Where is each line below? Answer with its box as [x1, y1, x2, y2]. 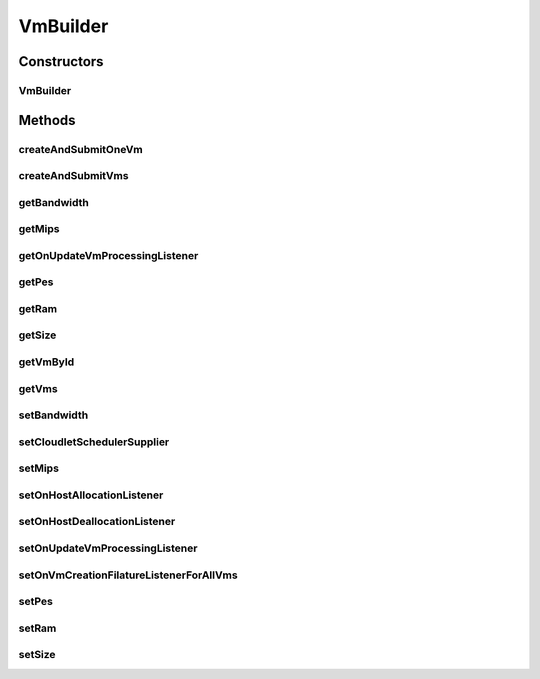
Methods [18, 111, 76, 129]
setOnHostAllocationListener [18, 488, 164, 502]
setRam [18, 621, 57, 635]
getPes [18, 275, 54, 289]
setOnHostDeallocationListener [18, 515, 176, 529]
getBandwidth [18, 195, 90, 209]
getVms [18, 381, 59, 395]
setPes [18, 595, 54, 609]
